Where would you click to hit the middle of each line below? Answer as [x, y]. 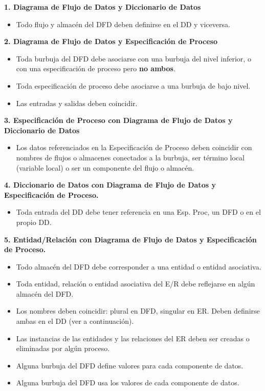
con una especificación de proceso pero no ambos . [96, 68]
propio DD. [34, 222]
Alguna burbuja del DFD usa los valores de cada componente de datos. [128, 383]
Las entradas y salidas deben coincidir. [77, 103]
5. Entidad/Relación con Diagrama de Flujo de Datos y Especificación [130, 239]
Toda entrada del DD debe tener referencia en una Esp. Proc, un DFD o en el [138, 212]
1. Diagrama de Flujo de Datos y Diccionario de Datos [103, 7]
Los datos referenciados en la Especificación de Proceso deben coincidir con [134, 147]
